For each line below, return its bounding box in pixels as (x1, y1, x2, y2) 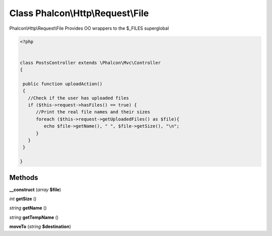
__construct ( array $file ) (9, 187, 61, 193)
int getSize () (9, 196, 37, 202)
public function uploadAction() (23, 81, 103, 87)
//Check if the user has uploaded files (28, 95, 129, 101)
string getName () (9, 205, 47, 211)
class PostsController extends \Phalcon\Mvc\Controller (20, 60, 161, 66)
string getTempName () (9, 214, 59, 220)
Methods (9, 173, 38, 182)
